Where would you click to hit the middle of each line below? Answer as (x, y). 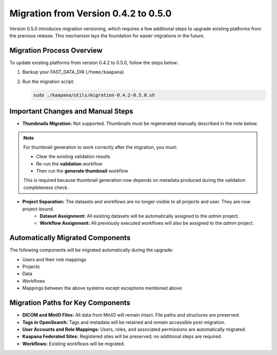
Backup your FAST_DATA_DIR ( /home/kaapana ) (73, 72)
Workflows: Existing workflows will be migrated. (74, 344)
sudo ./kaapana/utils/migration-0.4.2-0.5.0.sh (94, 95)
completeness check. (46, 187)
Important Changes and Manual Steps (71, 111)
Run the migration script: (48, 81)
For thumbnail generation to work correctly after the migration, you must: (100, 147)
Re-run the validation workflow (69, 163)
